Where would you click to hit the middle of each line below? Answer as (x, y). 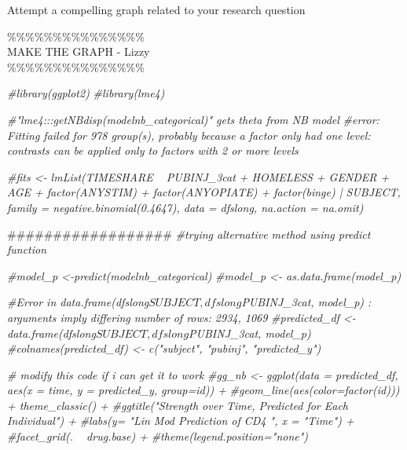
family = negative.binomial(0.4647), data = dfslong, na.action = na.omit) (185, 207)
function (27, 249)
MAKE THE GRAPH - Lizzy (79, 51)
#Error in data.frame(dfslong (78, 302)
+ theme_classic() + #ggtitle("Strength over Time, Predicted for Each (178, 405)
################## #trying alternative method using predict (189, 234)
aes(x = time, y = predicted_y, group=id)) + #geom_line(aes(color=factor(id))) (203, 390)
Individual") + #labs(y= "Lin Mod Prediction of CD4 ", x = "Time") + (181, 421)
